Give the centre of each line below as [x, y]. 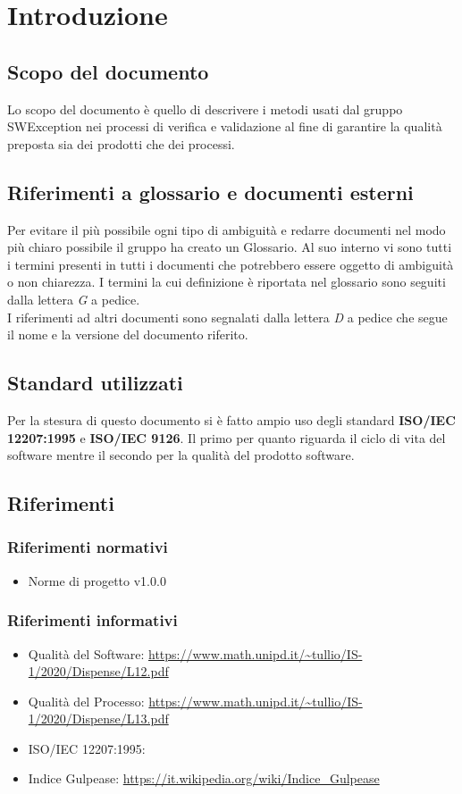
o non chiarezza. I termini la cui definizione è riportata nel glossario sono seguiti [227, 282]
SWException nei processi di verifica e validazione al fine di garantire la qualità [225, 126]
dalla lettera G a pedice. [74, 299]
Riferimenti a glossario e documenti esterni [210, 192]
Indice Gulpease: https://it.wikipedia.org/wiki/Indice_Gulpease [204, 778]
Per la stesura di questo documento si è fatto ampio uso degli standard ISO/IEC [231, 419]
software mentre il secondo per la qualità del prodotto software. [181, 455]
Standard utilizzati [95, 383]
